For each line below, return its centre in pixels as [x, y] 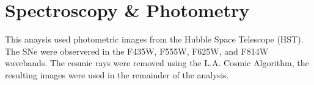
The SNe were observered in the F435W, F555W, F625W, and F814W [137, 51]
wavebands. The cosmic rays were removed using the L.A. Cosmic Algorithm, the [157, 63]
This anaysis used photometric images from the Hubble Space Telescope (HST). [154, 39]
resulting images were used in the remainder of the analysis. [117, 74]
